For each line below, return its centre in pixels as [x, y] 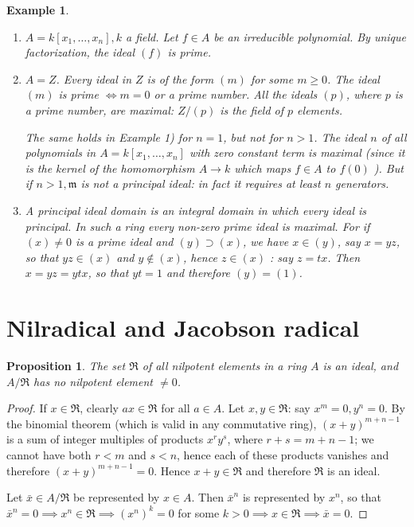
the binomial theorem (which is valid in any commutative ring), [162, 423]
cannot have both [49, 455]
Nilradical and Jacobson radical [183, 328]
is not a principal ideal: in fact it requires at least [201, 183]
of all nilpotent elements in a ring [225, 366]
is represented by [284, 497]
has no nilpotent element [94, 381]
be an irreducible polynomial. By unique [310, 36]
